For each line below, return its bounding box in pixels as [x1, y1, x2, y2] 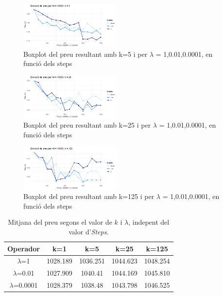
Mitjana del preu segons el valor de [8, 217, 112, 227]
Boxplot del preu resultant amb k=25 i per [23, 120, 151, 130]
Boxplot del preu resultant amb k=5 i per [23, 49, 148, 59]
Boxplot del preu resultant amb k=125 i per [23, 191, 154, 201]
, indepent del [128, 217, 170, 227]
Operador [7, 243, 40, 253]
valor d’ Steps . [69, 227, 109, 237]
